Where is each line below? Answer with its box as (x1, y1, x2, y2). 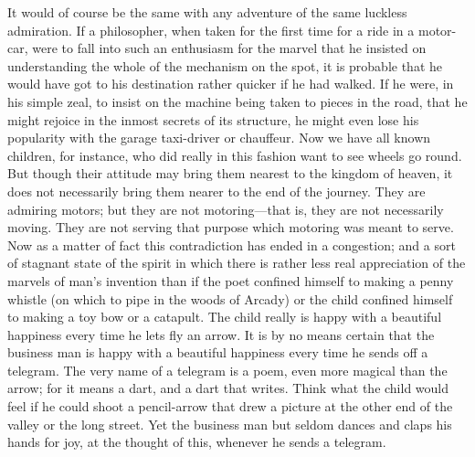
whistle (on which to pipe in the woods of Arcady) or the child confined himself (7, 289, 453, 308)
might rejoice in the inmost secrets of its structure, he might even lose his (7, 110, 419, 129)
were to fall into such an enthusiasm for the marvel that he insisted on (32, 38, 427, 58)
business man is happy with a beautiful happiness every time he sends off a (7, 343, 428, 362)
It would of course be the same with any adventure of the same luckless (7, 3, 407, 21)
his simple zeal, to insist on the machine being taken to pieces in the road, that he (7, 91, 468, 111)
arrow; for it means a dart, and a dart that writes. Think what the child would (7, 378, 449, 398)
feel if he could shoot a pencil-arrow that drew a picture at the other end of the (7, 397, 453, 416)
